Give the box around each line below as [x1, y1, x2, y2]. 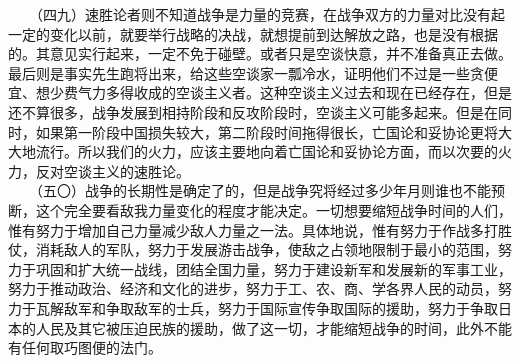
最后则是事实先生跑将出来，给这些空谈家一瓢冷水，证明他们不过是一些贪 [8, 62, 484, 83]
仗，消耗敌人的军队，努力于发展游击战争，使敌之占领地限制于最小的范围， [8, 239, 498, 260]
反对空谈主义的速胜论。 [35, 160, 190, 181]
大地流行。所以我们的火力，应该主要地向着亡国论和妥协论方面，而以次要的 [8, 141, 498, 162]
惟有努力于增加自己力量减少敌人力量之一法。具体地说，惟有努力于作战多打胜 [8, 219, 512, 240]
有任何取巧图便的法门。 [8, 337, 162, 358]
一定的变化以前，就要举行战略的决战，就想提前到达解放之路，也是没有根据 [8, 23, 498, 44]
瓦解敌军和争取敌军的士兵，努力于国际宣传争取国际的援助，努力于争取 [35, 297, 498, 318]
